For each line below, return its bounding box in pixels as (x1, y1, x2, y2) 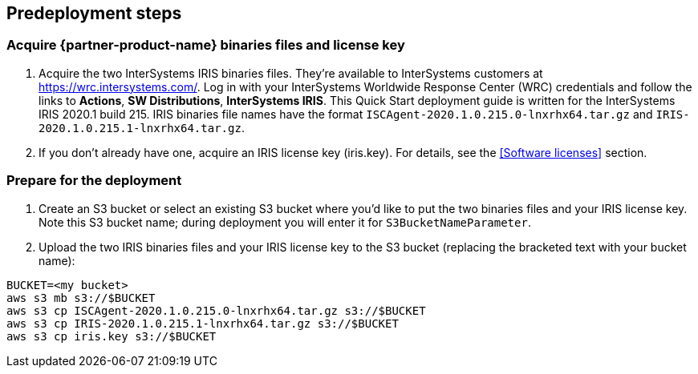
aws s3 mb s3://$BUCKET (6, 291, 156, 304)
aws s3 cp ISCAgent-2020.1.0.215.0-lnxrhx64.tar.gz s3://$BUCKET (6, 304, 426, 317)
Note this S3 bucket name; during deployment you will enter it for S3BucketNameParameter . (39, 215, 531, 229)
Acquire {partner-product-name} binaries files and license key (6, 37, 405, 54)
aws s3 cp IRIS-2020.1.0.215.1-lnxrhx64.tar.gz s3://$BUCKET (6, 316, 399, 330)
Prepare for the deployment (6, 172, 182, 189)
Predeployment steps (6, 3, 182, 23)
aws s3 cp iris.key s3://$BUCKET (6, 329, 217, 343)
